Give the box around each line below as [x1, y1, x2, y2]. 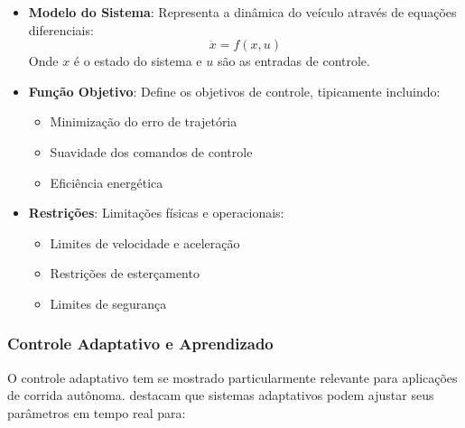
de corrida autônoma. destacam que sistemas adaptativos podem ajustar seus [7, 386, 434, 405]
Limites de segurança [50, 293, 167, 312]
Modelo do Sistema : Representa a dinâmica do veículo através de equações [28, 3, 457, 21]
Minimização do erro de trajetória [50, 112, 237, 131]
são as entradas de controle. [217, 51, 370, 70]
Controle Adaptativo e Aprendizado [7, 332, 274, 355]
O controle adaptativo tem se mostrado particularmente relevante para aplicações [7, 368, 458, 386]
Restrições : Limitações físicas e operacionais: [28, 203, 284, 222]
